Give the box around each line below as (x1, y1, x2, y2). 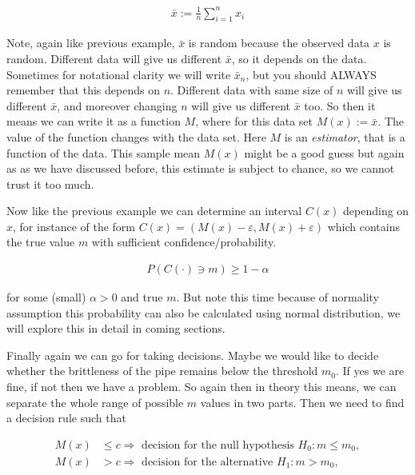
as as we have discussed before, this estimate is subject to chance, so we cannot (6, 160, 395, 177)
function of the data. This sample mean (6, 144, 201, 161)
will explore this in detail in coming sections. (6, 320, 225, 337)
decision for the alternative (142, 456, 273, 468)
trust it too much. (6, 175, 94, 192)
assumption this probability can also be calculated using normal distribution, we (6, 304, 401, 321)
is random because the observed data (188, 34, 370, 51)
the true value (6, 234, 75, 250)
